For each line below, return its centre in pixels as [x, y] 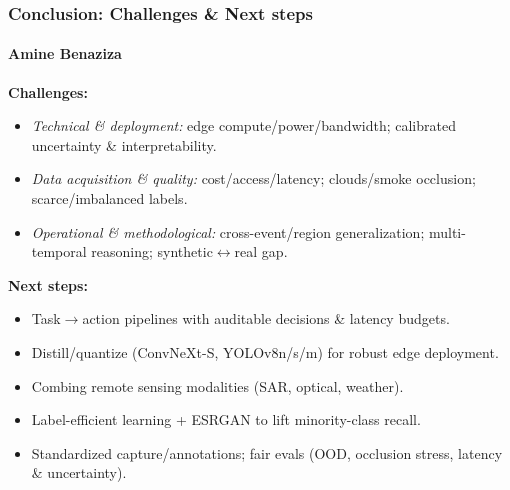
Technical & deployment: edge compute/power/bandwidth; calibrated [243, 125]
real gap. [261, 251]
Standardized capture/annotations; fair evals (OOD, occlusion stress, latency [267, 452]
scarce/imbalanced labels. [109, 198]
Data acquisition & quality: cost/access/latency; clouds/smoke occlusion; [253, 178]
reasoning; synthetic [152, 251]
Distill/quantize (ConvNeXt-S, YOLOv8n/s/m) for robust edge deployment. [265, 351]
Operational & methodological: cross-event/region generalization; [228, 231]
